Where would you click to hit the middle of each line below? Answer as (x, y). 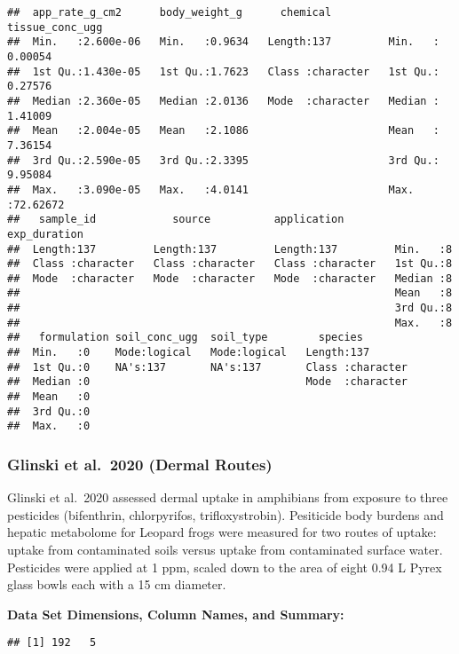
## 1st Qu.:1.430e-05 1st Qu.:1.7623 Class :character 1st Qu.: (223, 71)
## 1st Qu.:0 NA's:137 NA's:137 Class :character (208, 367)
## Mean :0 (49, 397)
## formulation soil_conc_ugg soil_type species (185, 338)
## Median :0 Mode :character (208, 382)
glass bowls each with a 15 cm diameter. (117, 584)
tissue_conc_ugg (55, 27)
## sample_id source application (176, 220)
